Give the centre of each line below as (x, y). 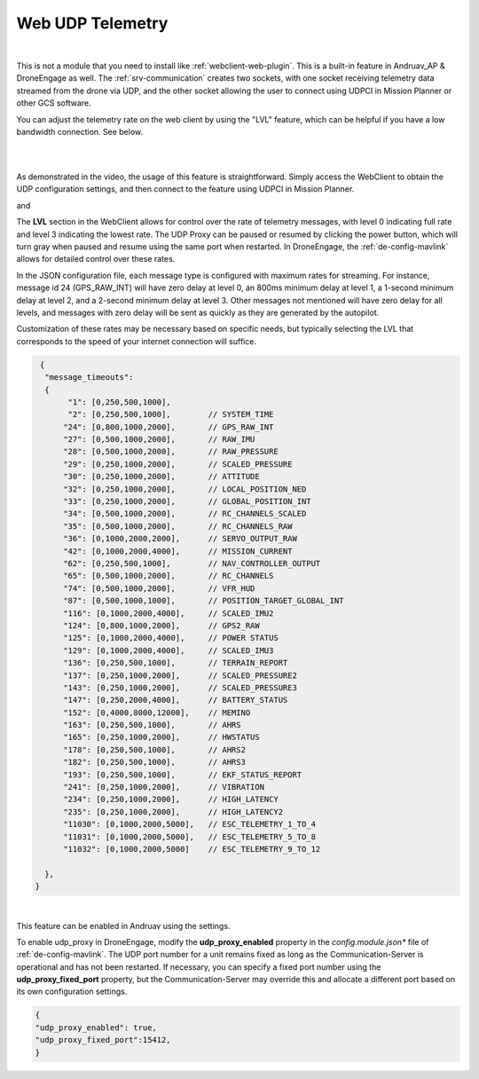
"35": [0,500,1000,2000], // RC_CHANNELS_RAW (178, 526)
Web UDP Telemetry (92, 23)
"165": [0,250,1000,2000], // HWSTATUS (162, 737)
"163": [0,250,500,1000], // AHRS (152, 725)
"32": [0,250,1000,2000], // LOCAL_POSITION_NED (185, 489)
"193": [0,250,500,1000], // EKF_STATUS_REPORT (183, 775)
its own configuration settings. (72, 992)
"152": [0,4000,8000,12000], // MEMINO (157, 713)
